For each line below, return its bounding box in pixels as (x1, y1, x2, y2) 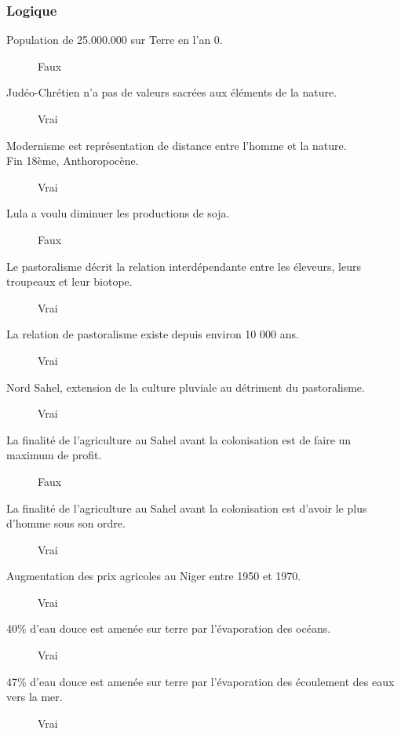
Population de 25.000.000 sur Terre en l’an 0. (6, 31, 223, 48)
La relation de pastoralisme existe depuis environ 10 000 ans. (6, 326, 299, 342)
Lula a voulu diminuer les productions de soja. (6, 205, 230, 221)
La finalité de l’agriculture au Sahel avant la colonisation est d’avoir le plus (6, 499, 367, 516)
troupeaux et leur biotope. (6, 273, 133, 290)
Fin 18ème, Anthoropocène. (6, 152, 139, 169)
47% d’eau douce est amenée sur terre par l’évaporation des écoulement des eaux (6, 673, 395, 689)
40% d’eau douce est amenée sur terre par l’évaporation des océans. (6, 620, 331, 637)
